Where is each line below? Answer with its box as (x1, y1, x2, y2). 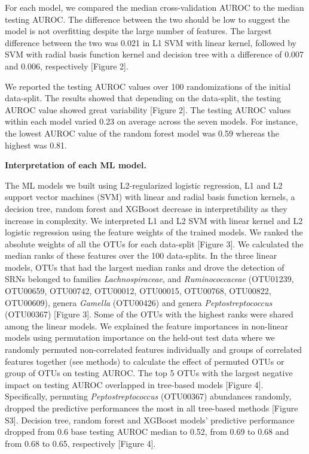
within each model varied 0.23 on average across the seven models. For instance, (5, 115, 298, 128)
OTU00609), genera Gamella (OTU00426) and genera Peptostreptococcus (5, 296, 273, 308)
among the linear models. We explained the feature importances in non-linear (5, 319, 288, 332)
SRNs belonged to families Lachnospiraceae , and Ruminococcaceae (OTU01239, (5, 273, 294, 285)
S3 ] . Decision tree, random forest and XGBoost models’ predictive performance (5, 413, 295, 426)
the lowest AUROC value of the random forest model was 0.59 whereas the (5, 126, 280, 139)
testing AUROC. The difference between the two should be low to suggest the (5, 13, 290, 25)
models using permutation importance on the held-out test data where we (5, 331, 275, 344)
